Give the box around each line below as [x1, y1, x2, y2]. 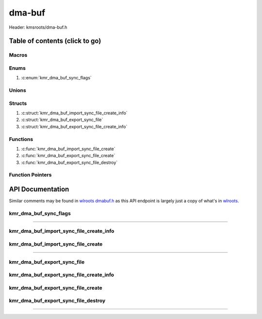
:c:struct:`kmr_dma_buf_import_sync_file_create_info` [21, 110, 128, 116]
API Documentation [9, 185, 69, 194]
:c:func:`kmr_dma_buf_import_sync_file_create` [21, 146, 116, 152]
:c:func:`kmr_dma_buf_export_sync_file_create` [21, 153, 115, 159]
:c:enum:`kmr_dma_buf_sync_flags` [21, 75, 92, 81]
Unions [9, 87, 26, 94]
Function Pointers [9, 172, 52, 178]
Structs [9, 100, 27, 106]
